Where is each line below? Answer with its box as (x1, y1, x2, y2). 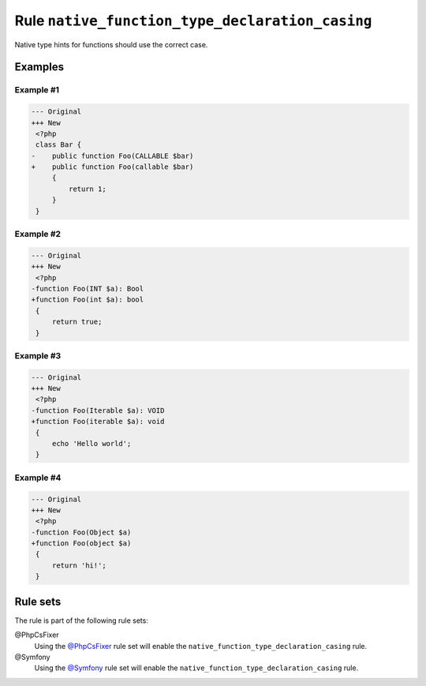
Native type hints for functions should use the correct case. (14, 39, 208, 49)
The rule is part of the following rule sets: (14, 616, 149, 625)
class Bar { (35, 141, 82, 149)
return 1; (68, 184, 106, 193)
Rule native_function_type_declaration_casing (14, 12, 372, 29)
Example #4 (14, 472, 62, 483)
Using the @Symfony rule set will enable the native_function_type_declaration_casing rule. (34, 663, 359, 673)
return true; (51, 317, 103, 327)
